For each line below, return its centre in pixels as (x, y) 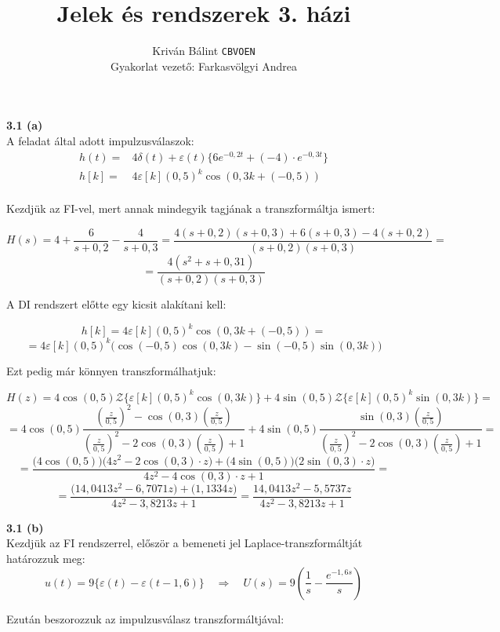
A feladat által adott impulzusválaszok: (100, 140)
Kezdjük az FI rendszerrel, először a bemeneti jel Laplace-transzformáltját (185, 543)
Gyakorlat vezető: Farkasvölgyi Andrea (204, 66)
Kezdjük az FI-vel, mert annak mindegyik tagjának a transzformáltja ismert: (191, 208)
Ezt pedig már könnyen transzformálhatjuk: (111, 370)
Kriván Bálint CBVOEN (204, 51)
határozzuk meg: (46, 558)
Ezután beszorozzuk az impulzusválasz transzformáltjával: (145, 618)
